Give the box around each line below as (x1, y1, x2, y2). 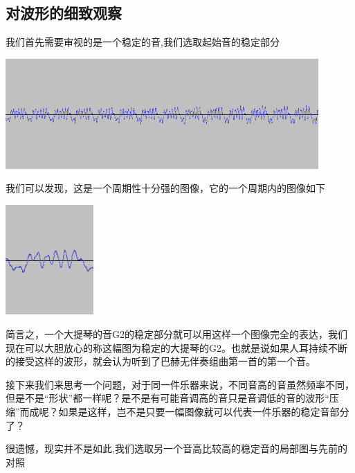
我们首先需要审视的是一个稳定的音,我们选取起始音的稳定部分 (6, 35, 280, 49)
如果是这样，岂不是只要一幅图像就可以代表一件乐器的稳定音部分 (58, 404, 349, 419)
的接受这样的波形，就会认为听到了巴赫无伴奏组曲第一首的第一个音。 (6, 354, 316, 368)
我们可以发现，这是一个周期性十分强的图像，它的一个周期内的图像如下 (6, 181, 325, 195)
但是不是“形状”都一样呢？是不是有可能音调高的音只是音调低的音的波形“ (6, 391, 329, 405)
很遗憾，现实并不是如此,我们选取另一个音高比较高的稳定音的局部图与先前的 (6, 441, 347, 456)
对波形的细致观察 (6, 2, 122, 24)
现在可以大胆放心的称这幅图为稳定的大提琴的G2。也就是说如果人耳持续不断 (6, 340, 347, 355)
